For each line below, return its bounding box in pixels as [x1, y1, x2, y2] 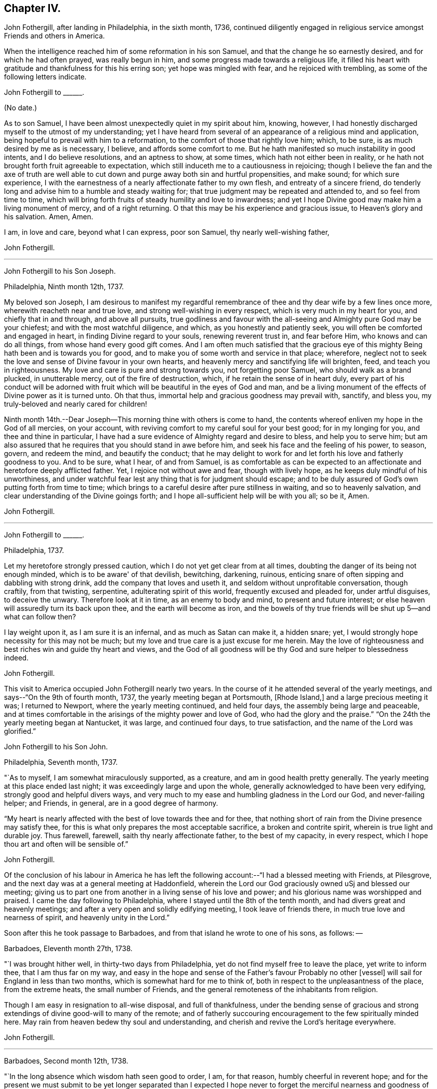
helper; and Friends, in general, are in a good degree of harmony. [4, 799, 218, 808]
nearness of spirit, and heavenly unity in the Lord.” [4, 913, 170, 922]
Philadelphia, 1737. [4, 546, 64, 555]
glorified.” [4, 727, 36, 736]
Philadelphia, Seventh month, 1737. [4, 758, 118, 767]
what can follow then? [4, 612, 76, 621]
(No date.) [4, 103, 37, 112]
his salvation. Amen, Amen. [4, 212, 93, 221]
